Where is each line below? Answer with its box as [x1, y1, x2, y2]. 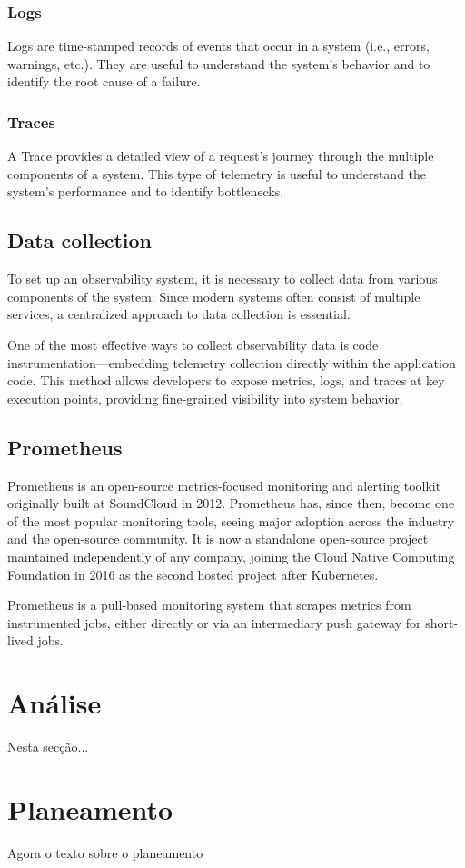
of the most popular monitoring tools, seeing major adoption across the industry [7, 511, 455, 530]
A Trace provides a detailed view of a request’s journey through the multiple [7, 146, 434, 165]
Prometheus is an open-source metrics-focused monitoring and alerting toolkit [7, 475, 441, 494]
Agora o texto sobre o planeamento [7, 843, 203, 862]
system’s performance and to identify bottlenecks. [7, 182, 284, 201]
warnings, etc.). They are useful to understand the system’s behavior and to [7, 54, 430, 73]
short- [425, 613, 459, 632]
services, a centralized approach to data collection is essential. [7, 304, 351, 324]
